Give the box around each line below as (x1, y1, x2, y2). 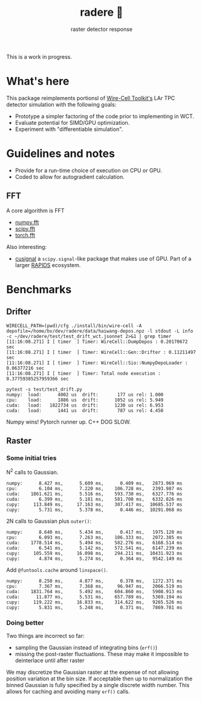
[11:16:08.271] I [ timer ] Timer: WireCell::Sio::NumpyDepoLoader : (6, 360, 188, 366)
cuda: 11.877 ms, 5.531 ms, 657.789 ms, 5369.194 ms (6, 594, 183, 600)
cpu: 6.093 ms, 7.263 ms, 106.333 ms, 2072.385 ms (6, 534, 183, 540)
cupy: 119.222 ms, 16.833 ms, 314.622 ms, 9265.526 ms (6, 599, 183, 605)
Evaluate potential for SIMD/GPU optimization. (15, 119, 130, 126)
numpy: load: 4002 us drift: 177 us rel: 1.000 (6, 391, 164, 397)
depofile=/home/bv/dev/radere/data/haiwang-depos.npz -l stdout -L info (6, 328, 194, 334)
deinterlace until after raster (15, 657, 85, 664)
